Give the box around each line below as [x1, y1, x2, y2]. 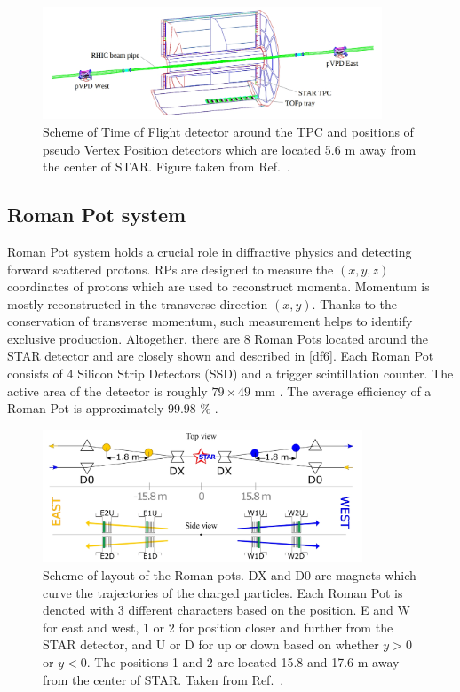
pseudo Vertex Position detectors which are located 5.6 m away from [43, 139, 416, 158]
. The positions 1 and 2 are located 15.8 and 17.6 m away [86, 652, 400, 671]
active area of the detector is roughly [7, 381, 208, 400]
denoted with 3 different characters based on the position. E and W [43, 601, 410, 619]
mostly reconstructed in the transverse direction [7, 294, 268, 313]
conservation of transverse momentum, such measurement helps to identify [7, 312, 413, 330]
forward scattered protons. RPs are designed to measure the [7, 259, 334, 278]
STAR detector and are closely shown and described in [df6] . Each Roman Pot [7, 346, 434, 365]
